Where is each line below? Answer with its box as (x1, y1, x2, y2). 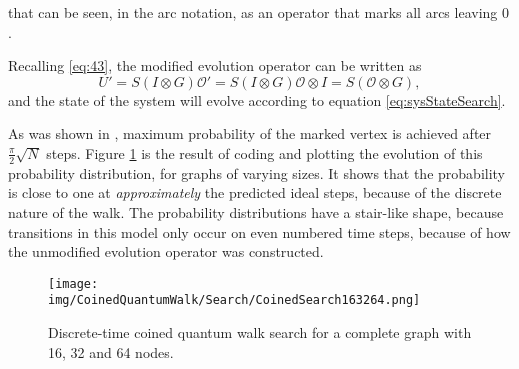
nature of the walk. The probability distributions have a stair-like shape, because (8, 201, 504, 222)
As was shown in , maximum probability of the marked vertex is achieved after (8, 123, 492, 144)
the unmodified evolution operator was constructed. (8, 241, 324, 262)
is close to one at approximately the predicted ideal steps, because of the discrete (8, 182, 502, 203)
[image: (48, 276, 99, 291)
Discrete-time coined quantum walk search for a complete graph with (48, 322, 472, 343)
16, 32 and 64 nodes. (48, 341, 174, 362)
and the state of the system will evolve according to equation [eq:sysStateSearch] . (8, 89, 506, 110)
